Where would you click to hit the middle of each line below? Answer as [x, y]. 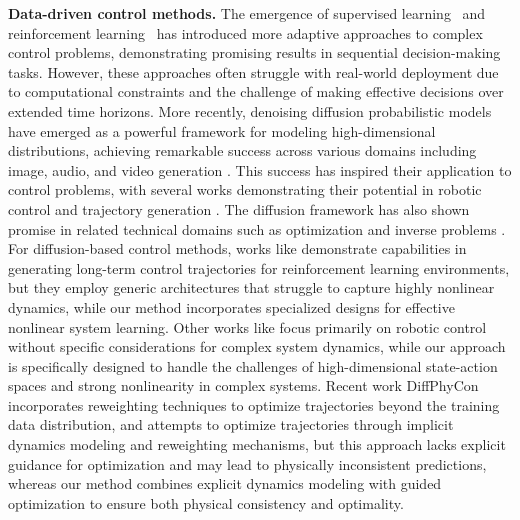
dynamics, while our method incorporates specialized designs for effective [231, 306]
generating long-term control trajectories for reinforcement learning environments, [259, 267]
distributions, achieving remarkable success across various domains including [242, 150]
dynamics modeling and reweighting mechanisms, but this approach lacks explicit [257, 444]
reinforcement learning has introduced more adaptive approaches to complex [245, 32]
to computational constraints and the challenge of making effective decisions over [256, 91]
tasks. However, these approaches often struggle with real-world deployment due [253, 71]
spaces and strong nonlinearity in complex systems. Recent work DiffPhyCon [243, 385]
